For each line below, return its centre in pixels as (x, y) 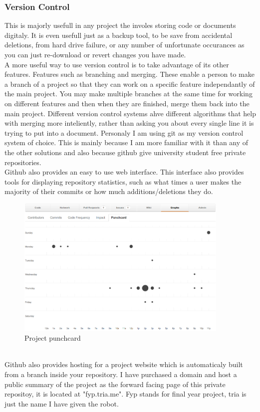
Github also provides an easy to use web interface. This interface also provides (124, 172)
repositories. (23, 162)
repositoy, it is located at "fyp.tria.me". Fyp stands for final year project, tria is (126, 394)
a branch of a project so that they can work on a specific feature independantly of (130, 84)
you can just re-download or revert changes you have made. (95, 54)
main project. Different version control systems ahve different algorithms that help (130, 113)
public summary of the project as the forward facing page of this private (115, 384)
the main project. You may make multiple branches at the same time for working (129, 94)
